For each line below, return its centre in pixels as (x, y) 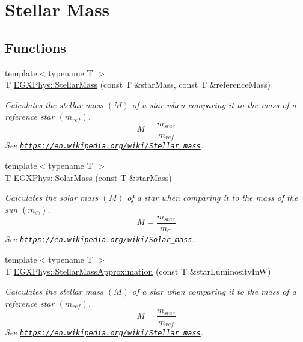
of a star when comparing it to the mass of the (213, 197)
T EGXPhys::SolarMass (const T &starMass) (88, 177)
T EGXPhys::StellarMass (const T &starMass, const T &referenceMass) (138, 84)
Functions (35, 47)
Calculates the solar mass (52, 197)
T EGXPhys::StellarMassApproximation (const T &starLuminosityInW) (138, 271)
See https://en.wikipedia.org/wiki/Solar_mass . (100, 239)
